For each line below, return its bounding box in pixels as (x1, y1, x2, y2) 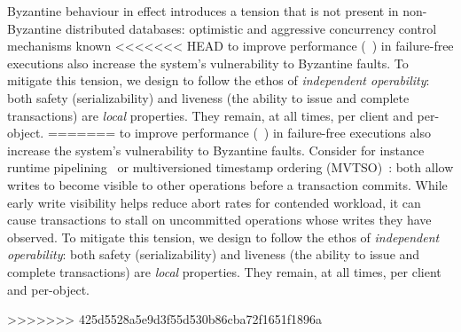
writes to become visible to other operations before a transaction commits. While (7, 175, 448, 194)
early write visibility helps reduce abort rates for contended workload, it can (7, 193, 421, 211)
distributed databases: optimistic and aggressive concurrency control (65, 19, 437, 37)
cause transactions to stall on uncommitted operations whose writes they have (7, 210, 432, 229)
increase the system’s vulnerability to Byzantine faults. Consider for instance (7, 140, 425, 159)
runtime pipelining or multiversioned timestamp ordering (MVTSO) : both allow (7, 158, 454, 177)
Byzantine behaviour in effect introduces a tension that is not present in (7, 2, 399, 20)
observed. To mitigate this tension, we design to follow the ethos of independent (7, 227, 440, 246)
